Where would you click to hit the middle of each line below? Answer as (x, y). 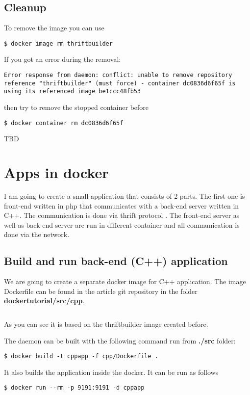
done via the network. (37, 234)
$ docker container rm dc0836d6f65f (64, 123)
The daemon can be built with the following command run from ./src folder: (120, 340)
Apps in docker (56, 172)
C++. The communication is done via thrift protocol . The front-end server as (122, 215)
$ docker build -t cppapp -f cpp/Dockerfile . (81, 356)
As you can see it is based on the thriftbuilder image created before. (106, 324)
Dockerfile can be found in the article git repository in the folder (101, 291)
